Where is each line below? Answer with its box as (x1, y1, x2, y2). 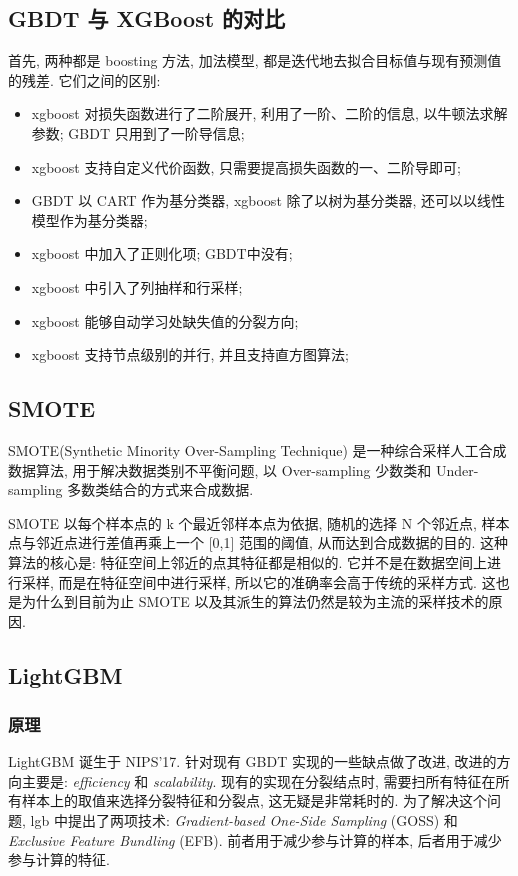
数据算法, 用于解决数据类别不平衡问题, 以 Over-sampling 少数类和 (8, 459, 432, 480)
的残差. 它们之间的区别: (8, 69, 161, 90)
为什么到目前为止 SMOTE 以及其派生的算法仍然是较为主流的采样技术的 (21, 591, 489, 612)
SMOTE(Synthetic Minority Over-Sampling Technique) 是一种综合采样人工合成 (8, 439, 507, 460)
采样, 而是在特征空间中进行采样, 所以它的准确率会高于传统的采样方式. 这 (21, 571, 496, 592)
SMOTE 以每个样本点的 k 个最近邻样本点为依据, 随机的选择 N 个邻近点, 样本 (8, 512, 510, 533)
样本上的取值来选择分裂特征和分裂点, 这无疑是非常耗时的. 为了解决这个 (21, 790, 488, 811)
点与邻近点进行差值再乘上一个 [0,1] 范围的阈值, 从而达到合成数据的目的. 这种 (8, 532, 509, 553)
